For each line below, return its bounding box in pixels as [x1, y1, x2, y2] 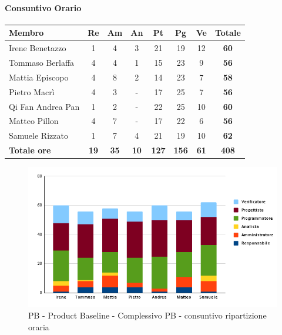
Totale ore [9, 144, 51, 156]
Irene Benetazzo [9, 42, 66, 54]
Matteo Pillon [9, 115, 59, 127]
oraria [28, 320, 49, 333]
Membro [9, 26, 44, 39]
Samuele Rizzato [9, 129, 68, 142]
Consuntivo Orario [5, 1, 82, 14]
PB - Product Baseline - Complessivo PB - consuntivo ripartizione [28, 309, 267, 321]
